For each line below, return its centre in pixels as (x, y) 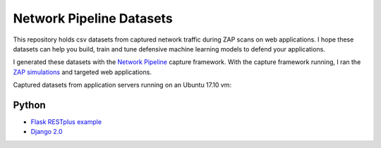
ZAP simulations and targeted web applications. (82, 72)
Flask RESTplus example (66, 122)
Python (29, 105)
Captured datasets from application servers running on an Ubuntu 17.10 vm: (122, 85)
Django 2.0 (47, 132)
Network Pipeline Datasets (93, 18)
